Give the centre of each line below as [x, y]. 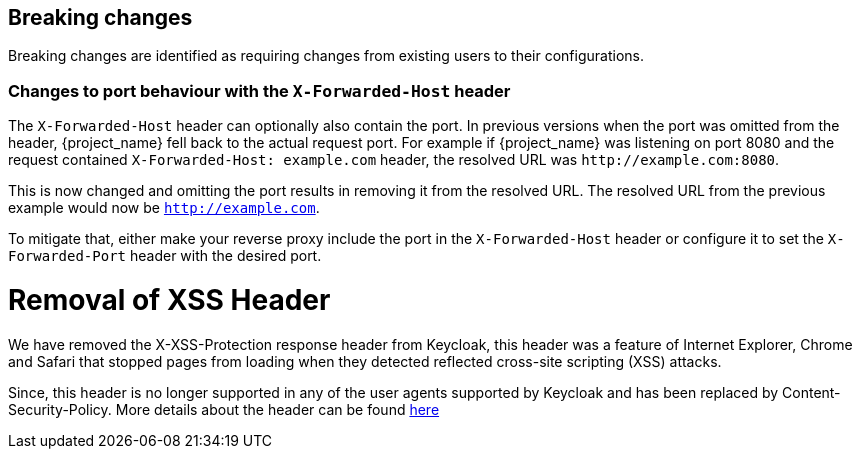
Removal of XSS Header [169, 299]
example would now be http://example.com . [164, 208]
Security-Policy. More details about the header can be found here [224, 409]
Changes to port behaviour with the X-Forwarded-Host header [259, 90]
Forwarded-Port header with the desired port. [165, 256]
